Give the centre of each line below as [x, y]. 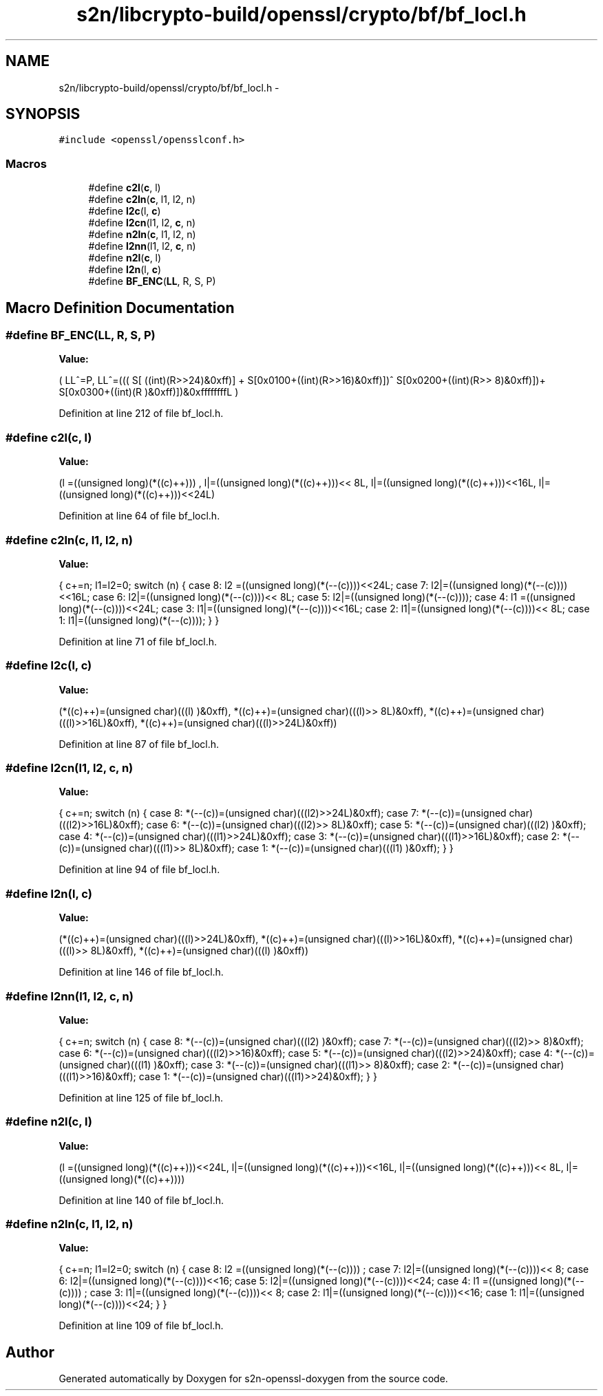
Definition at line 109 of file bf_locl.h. [141, 1326]
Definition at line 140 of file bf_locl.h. [141, 1200]
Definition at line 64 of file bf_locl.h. [139, 516]
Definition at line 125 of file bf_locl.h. [141, 1097]
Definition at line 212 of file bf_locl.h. [141, 414]
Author [30, 1352]
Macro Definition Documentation [120, 308]
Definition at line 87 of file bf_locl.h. [139, 744]
